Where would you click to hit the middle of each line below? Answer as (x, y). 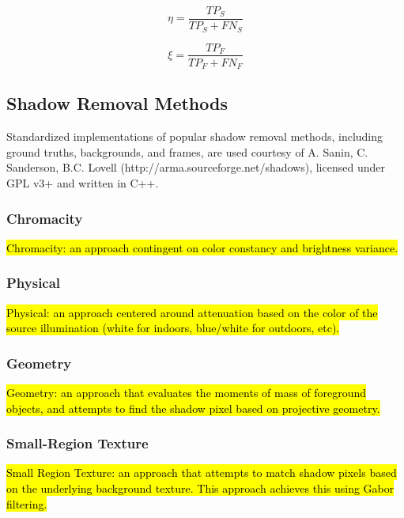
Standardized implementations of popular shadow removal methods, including (195, 136)
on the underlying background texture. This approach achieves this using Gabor (200, 488)
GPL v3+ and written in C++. (83, 183)
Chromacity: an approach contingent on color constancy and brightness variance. (202, 247)
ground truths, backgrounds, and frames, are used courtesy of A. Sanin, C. (187, 151)
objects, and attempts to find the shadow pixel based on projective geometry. (193, 408)
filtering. (27, 503)
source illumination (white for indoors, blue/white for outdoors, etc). (173, 328)
